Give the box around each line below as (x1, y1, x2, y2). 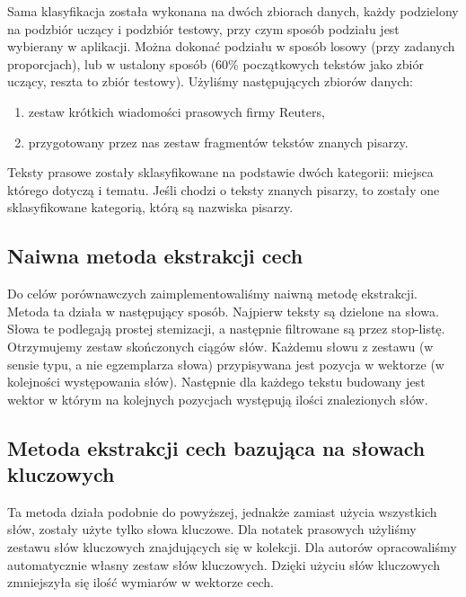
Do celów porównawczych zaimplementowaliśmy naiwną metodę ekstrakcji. (7, 284, 418, 303)
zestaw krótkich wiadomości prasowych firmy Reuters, (28, 102, 325, 120)
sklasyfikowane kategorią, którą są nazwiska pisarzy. (7, 198, 294, 217)
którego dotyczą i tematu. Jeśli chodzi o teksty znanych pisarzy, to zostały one (7, 180, 440, 199)
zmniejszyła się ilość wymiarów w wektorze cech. (7, 573, 274, 592)
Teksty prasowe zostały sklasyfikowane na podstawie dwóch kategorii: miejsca (7, 163, 434, 182)
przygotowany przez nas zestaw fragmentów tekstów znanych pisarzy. (28, 132, 409, 151)
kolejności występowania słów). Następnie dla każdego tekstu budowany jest (7, 372, 426, 391)
